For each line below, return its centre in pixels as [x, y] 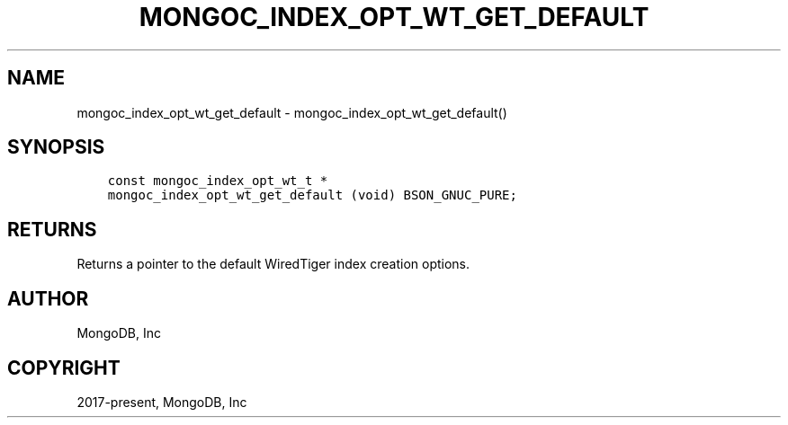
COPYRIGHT [64, 367]
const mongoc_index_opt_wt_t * [218, 181]
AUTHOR [48, 298]
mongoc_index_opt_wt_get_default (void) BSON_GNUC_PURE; [312, 195]
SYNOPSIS [56, 147]
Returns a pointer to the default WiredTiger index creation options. [273, 264]
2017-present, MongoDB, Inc [162, 402]
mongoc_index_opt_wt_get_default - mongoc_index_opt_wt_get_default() [292, 112]
